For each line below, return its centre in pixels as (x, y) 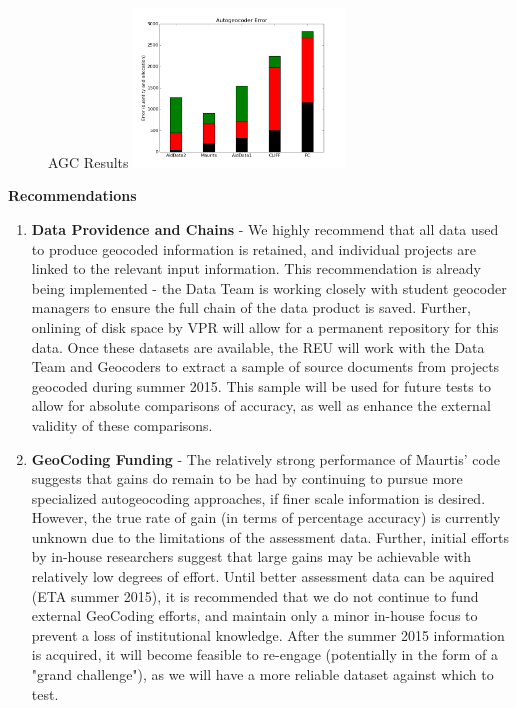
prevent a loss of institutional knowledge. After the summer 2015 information (268, 634)
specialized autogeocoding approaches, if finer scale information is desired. (258, 497)
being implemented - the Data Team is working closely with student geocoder (269, 287)
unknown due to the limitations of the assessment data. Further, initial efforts (270, 536)
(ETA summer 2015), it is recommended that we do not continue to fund (255, 595)
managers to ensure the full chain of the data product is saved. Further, (251, 307)
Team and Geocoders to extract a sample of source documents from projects (265, 366)
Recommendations (72, 195)
